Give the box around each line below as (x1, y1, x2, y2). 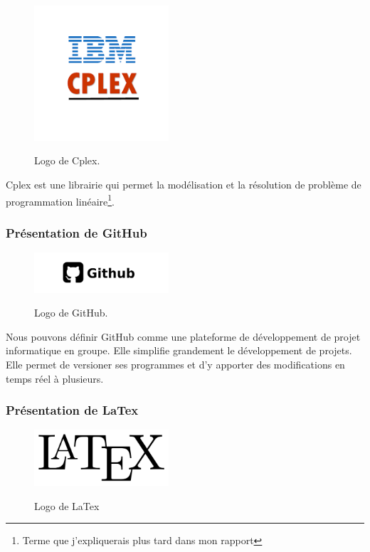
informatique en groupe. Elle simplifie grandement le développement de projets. (6, 343, 352, 358)
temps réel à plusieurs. (6, 371, 104, 386)
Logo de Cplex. (34, 153, 100, 168)
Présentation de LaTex (6, 401, 139, 419)
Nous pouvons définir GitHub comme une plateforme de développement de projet (6, 329, 361, 344)
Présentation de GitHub (6, 223, 147, 241)
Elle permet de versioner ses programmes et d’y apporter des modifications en (6, 357, 345, 372)
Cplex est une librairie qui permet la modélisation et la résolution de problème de (6, 176, 361, 191)
